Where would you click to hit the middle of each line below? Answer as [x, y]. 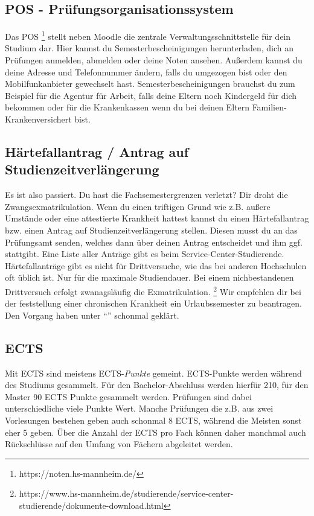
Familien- [269, 107]
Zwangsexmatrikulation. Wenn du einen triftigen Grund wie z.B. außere [138, 206]
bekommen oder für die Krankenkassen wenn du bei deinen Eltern [127, 107]
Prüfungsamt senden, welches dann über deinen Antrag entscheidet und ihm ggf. [154, 242]
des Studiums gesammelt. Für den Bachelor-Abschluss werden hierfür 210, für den [157, 385]
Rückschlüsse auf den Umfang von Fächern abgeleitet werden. [119, 444]
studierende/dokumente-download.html [91, 505]
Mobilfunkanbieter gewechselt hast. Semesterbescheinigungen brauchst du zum [150, 84]
